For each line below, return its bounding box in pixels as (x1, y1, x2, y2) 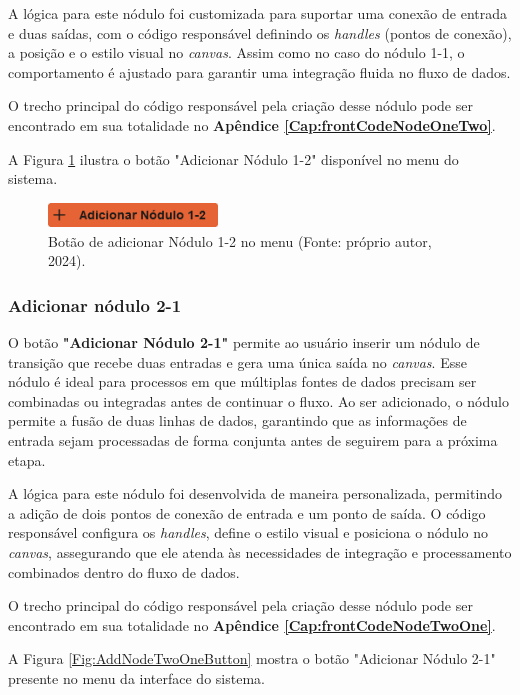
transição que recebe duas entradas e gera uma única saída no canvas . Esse (8, 351, 467, 372)
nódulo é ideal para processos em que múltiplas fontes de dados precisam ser (8, 371, 477, 392)
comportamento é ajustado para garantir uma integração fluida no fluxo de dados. (8, 61, 511, 82)
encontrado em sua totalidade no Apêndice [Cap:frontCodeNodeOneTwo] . (8, 114, 496, 135)
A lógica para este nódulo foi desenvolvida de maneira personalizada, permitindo (8, 483, 502, 504)
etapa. (8, 449, 46, 470)
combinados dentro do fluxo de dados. (8, 561, 240, 582)
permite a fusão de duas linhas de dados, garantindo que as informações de (8, 410, 467, 431)
